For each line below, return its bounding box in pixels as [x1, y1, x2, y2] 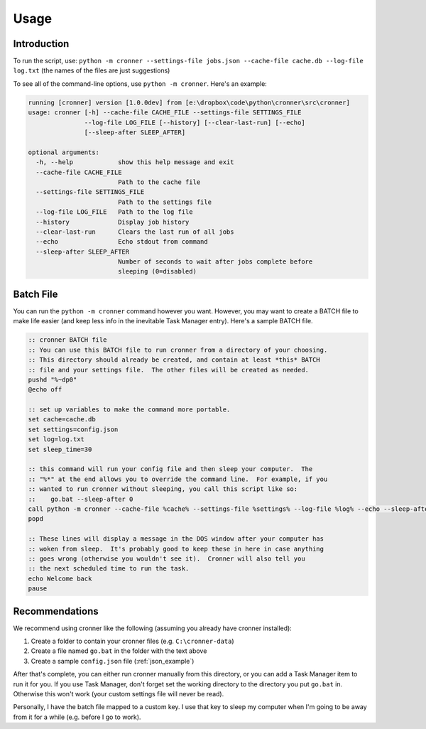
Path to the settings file [117, 198, 212, 206]
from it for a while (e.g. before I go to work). [13, 713, 141, 721]
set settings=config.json [28, 425, 119, 433]
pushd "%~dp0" [28, 375, 77, 384]
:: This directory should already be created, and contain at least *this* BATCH [28, 356, 321, 364]
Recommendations [13, 605, 99, 617]
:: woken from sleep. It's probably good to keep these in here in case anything [28, 544, 324, 553]
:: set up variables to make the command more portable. [28, 406, 231, 414]
